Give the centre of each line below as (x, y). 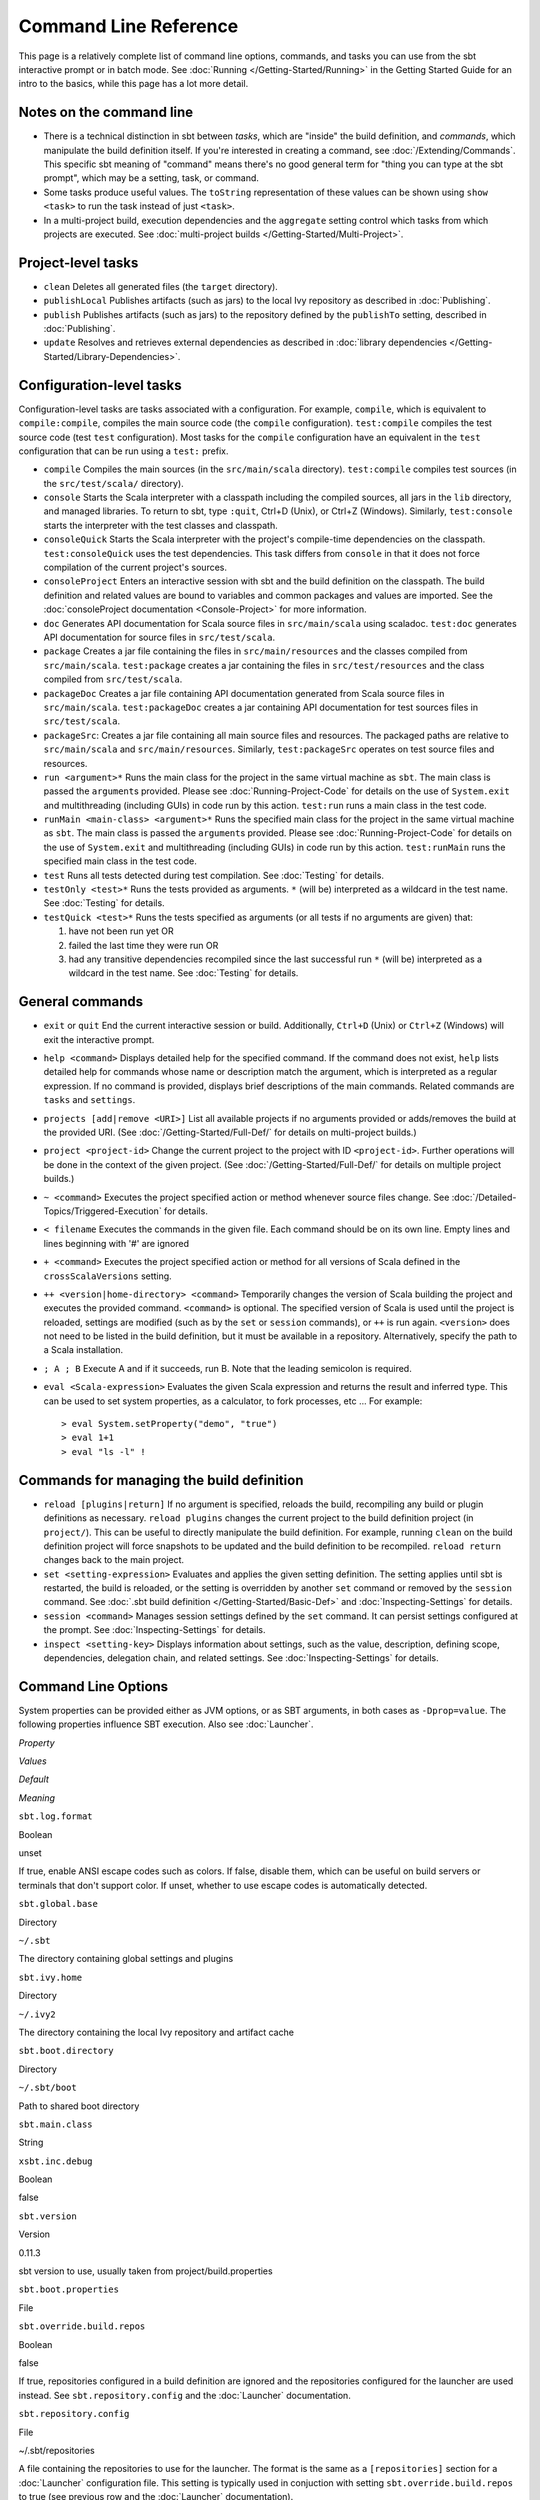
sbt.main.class (56, 2124)
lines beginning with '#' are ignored (116, 1243)
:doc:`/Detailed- (484, 1197)
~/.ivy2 (37, 2014)
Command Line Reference (128, 26)
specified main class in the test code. (120, 861)
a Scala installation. (83, 1350)
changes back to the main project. (114, 1560)
